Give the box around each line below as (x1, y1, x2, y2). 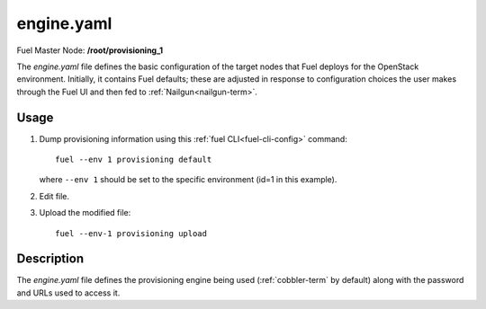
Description (16, 252, 85, 267)
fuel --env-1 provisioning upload (55, 228, 207, 238)
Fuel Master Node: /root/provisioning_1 (16, 45, 164, 56)
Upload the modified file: (39, 207, 131, 218)
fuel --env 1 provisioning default (55, 154, 212, 165)
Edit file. (39, 190, 70, 201)
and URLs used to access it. (16, 287, 121, 298)
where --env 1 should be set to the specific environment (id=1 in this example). (39, 174, 337, 185)
